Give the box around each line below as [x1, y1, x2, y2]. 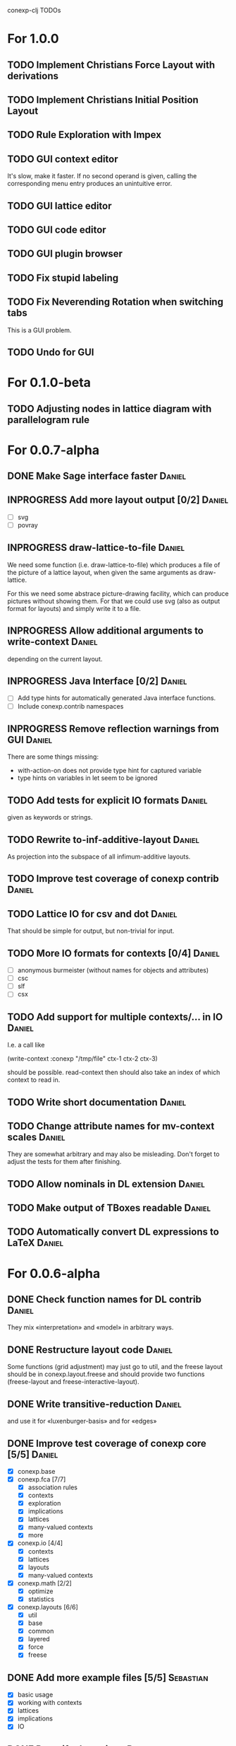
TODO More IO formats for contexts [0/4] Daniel [7, 947, 220, 959]
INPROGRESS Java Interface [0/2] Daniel [7, 675, 187, 687]
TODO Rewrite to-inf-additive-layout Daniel [7, 834, 199, 846]
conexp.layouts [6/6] [17, 1602, 79, 1611]
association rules [27, 1483, 77, 1491]
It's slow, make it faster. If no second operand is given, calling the [7, 172, 197, 180]
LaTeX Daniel [7, 1237, 63, 1249]
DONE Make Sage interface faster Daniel [7, 470, 187, 482]
